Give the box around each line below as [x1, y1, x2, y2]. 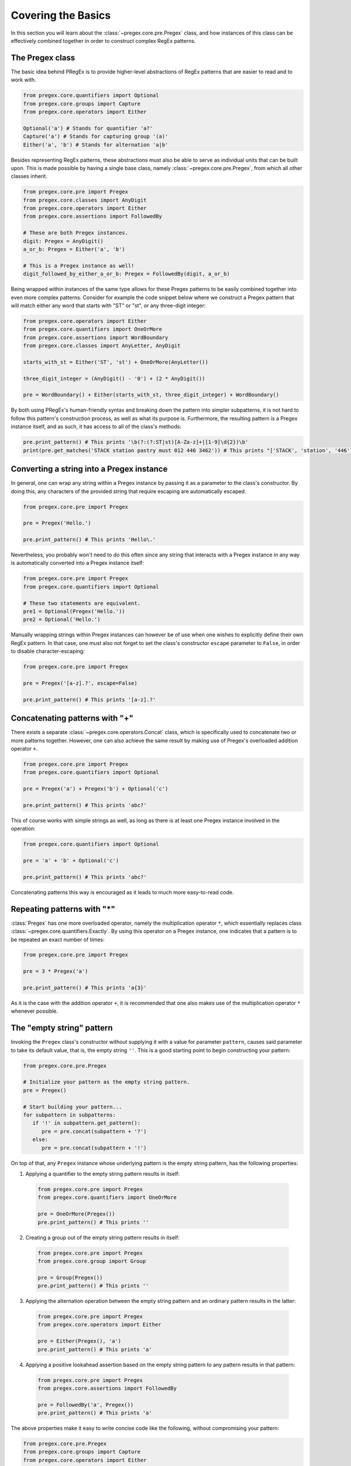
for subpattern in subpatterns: [23, 1112, 116, 1118]
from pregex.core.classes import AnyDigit [23, 196, 147, 203]
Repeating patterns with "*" [11, 904, 115, 914]
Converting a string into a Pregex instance [11, 464, 168, 474]
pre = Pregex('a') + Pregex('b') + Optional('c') [23, 786, 168, 792]
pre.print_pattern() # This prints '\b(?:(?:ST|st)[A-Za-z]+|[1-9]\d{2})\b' [23, 439, 249, 446]
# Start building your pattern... [23, 1103, 122, 1110]
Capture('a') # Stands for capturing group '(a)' [23, 133, 168, 140]
